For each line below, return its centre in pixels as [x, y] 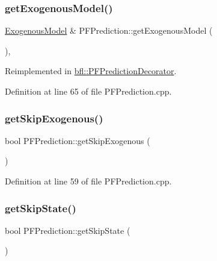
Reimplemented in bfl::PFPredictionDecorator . [91, 71]
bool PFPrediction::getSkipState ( [68, 230]
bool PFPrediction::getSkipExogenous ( [78, 140]
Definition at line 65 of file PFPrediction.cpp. [88, 91]
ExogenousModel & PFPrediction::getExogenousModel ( [109, 30]
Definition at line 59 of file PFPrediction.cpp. [88, 181]
